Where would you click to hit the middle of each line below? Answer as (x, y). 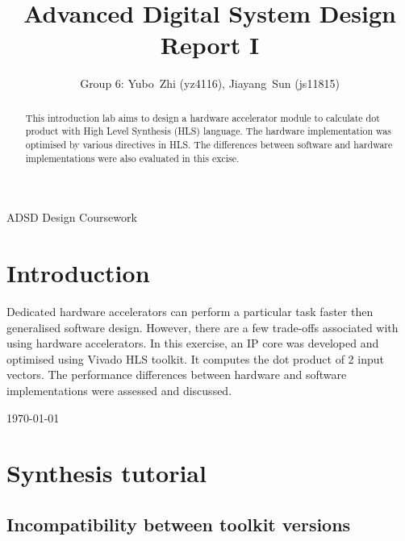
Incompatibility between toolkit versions (179, 524)
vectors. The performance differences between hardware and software (177, 375)
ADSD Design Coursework (72, 217)
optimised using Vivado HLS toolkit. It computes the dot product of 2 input (195, 358)
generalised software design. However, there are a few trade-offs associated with (202, 327)
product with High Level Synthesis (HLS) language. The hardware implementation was (208, 131)
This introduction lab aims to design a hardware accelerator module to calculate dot (202, 117)
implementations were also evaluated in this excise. (132, 158)
